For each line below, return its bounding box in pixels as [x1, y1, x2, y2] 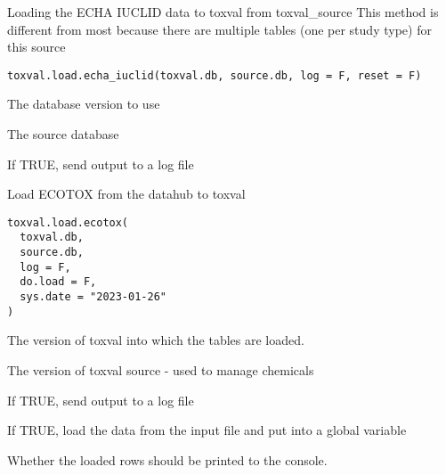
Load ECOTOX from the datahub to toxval [7, 184, 246, 203]
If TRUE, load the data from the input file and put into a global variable [7, 421, 407, 439]
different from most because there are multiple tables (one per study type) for [7, 20, 432, 38]
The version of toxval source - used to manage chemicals [7, 361, 314, 379]
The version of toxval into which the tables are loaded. [7, 331, 304, 349]
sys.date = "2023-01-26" [20, 291, 166, 304]
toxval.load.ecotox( [7, 216, 129, 229]
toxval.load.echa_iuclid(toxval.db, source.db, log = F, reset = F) [7, 69, 422, 82]
